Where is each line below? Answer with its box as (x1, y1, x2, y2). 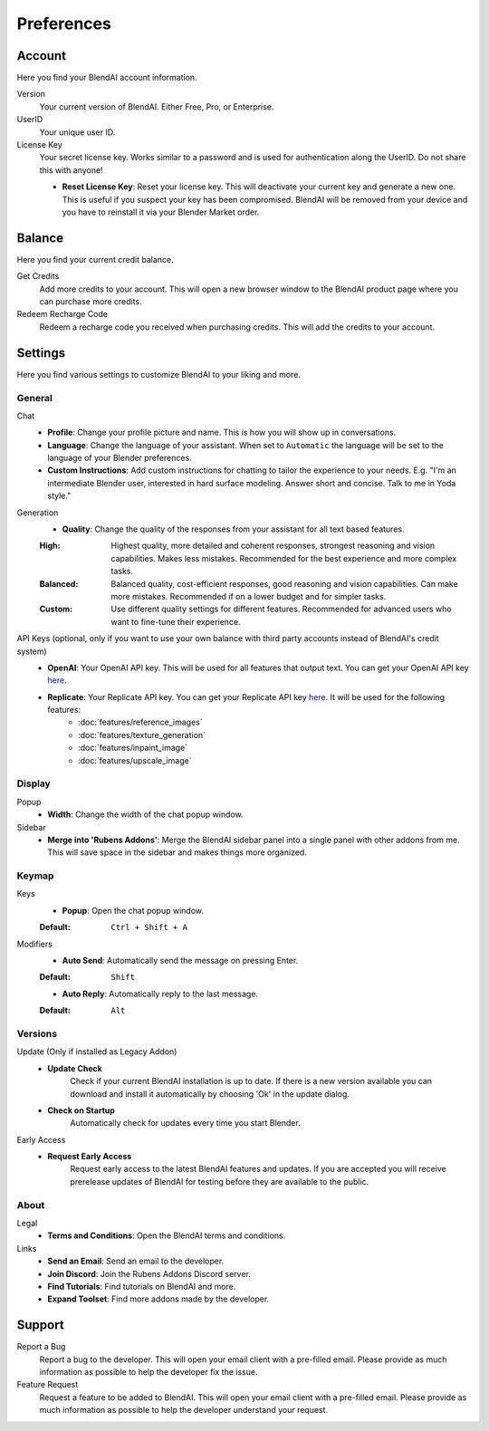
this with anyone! (39, 164, 103, 176)
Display (16, 777, 52, 790)
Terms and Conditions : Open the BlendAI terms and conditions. (47, 1230, 286, 1241)
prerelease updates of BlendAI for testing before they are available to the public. (70, 1176, 369, 1186)
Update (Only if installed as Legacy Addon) (16, 1046, 177, 1057)
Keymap (16, 869, 54, 882)
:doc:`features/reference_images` (78, 716, 203, 728)
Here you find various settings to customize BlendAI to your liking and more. (16, 369, 301, 379)
